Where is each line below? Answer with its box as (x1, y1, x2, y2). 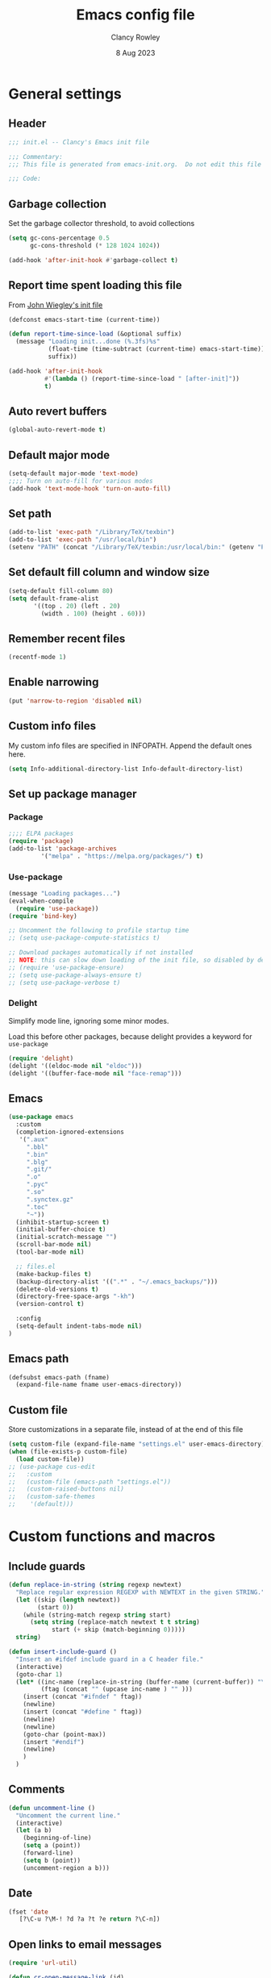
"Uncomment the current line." (15, 1811, 121, 1820)
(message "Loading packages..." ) (8, 889, 121, 897)
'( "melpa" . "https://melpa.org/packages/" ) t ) (40, 852, 204, 860)
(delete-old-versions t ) (15, 1285, 99, 1293)
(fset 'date (8, 1908, 48, 1916)
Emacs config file (76, 6, 195, 24)
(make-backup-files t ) (15, 1270, 92, 1278)
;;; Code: (8, 175, 42, 183)
